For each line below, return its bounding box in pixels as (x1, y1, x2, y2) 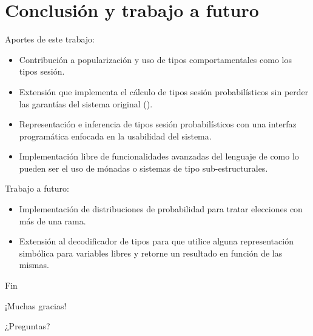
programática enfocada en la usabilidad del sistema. (19, 129, 212, 142)
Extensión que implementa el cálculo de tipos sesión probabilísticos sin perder (19, 85, 309, 98)
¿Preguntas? (5, 320, 50, 332)
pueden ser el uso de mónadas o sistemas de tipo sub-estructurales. (19, 161, 268, 174)
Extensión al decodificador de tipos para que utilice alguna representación (19, 235, 294, 247)
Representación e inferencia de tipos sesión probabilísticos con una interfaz (19, 118, 297, 130)
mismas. (19, 258, 49, 271)
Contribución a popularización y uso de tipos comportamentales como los (19, 53, 292, 66)
